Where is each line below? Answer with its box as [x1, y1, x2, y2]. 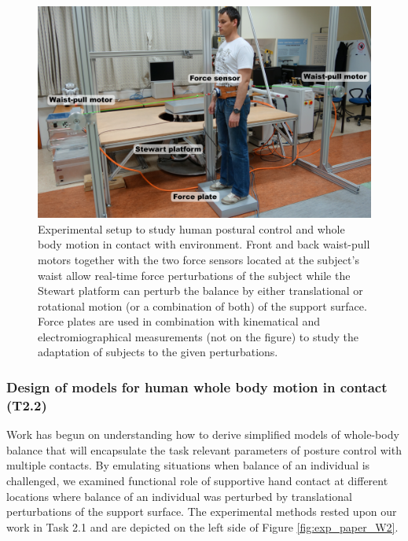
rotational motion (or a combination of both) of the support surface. [38, 297, 367, 314]
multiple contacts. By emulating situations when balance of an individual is [6, 457, 370, 473]
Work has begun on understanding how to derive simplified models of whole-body [6, 426, 399, 443]
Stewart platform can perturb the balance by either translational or [38, 282, 363, 299]
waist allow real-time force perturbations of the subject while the [38, 267, 351, 283]
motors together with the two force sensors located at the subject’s [38, 251, 359, 267]
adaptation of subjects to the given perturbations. [38, 344, 278, 360]
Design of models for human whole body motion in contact [6, 377, 388, 396]
